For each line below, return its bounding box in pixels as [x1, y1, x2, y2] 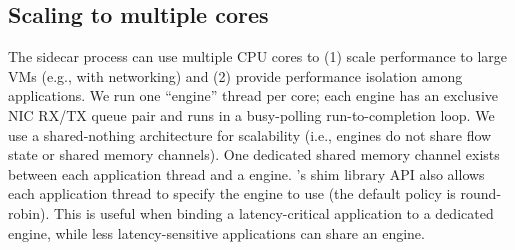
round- [460, 183, 502, 204]
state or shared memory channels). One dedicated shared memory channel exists [8, 144, 500, 165]
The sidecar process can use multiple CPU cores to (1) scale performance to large [8, 46, 507, 67]
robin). [8, 202, 50, 223]
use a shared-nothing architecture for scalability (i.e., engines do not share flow [8, 124, 492, 145]
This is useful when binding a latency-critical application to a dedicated [53, 202, 494, 223]
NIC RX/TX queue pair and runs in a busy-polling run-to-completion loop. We [8, 104, 495, 125]
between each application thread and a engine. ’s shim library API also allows [8, 163, 485, 184]
